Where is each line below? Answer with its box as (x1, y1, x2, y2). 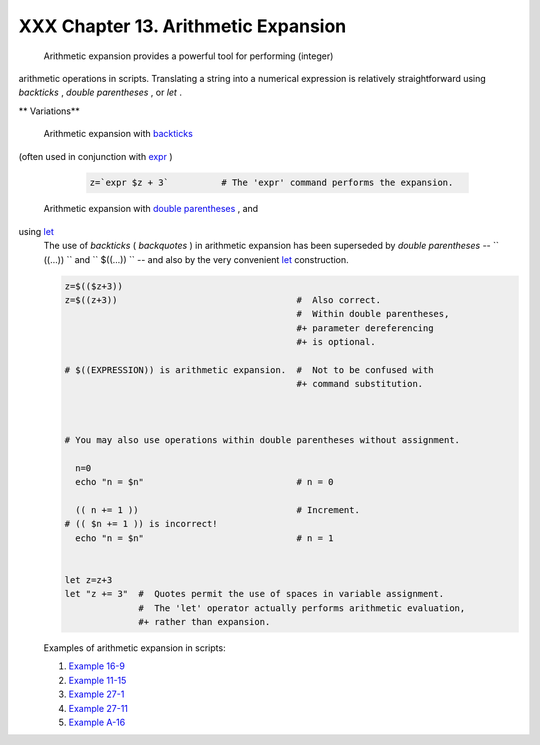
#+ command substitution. (296, 378, 424, 390)
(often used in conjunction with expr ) (18, 150, 174, 162)
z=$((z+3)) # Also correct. (64, 295, 382, 306)
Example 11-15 (68, 674, 127, 686)
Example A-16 (68, 716, 126, 728)
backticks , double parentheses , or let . (18, 86, 182, 99)
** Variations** (18, 105, 80, 117)
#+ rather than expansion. (138, 616, 271, 627)
